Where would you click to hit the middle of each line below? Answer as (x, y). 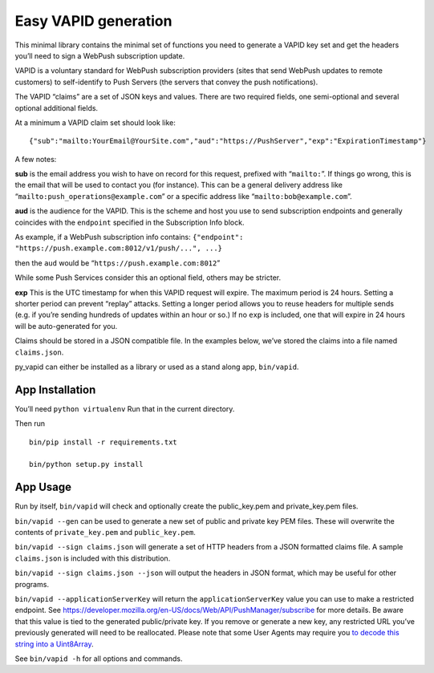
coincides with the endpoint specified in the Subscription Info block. (130, 222)
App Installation (55, 389)
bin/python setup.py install (86, 464)
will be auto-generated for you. (66, 326)
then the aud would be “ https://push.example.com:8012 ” (118, 263)
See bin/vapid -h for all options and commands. (99, 659)
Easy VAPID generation (93, 21)
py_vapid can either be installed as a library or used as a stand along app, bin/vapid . (157, 367)
